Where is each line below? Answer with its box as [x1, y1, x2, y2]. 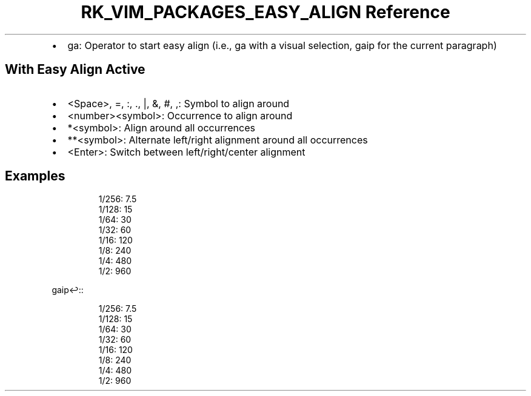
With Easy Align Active [5, 62, 145, 78]
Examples [5, 168, 65, 184]
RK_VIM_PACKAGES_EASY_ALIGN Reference [81, 2, 450, 22]
